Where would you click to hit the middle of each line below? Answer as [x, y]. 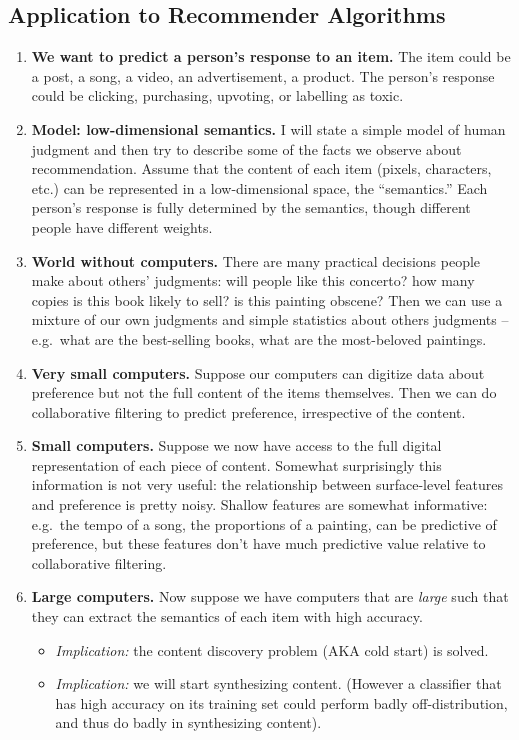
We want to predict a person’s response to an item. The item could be [271, 56]
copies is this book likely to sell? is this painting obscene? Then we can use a [267, 299]
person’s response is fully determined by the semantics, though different [251, 207]
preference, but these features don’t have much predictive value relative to [258, 543]
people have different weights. [122, 226]
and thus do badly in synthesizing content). [188, 722]
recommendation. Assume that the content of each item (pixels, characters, [261, 168]
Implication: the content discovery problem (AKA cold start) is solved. [272, 649]
